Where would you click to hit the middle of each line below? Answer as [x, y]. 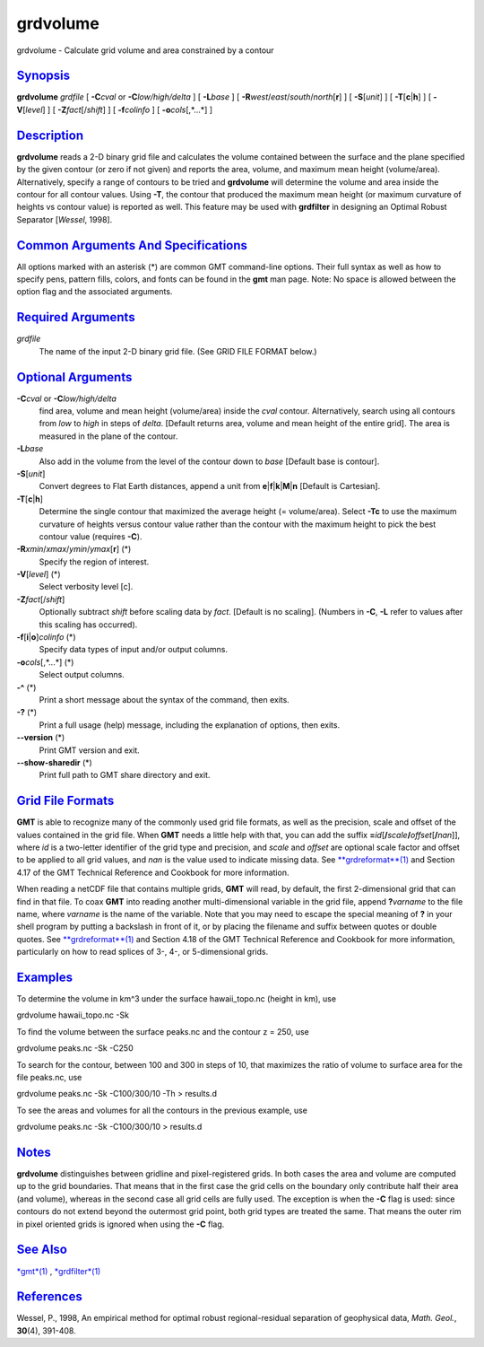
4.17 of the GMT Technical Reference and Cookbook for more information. [153, 872]
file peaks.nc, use [49, 1077]
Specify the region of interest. [94, 562]
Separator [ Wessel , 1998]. [65, 219]
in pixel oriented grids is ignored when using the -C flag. [121, 1224]
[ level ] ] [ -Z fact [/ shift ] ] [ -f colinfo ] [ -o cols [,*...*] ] [118, 109]
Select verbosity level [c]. [86, 587]
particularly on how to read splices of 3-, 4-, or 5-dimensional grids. [143, 952]
